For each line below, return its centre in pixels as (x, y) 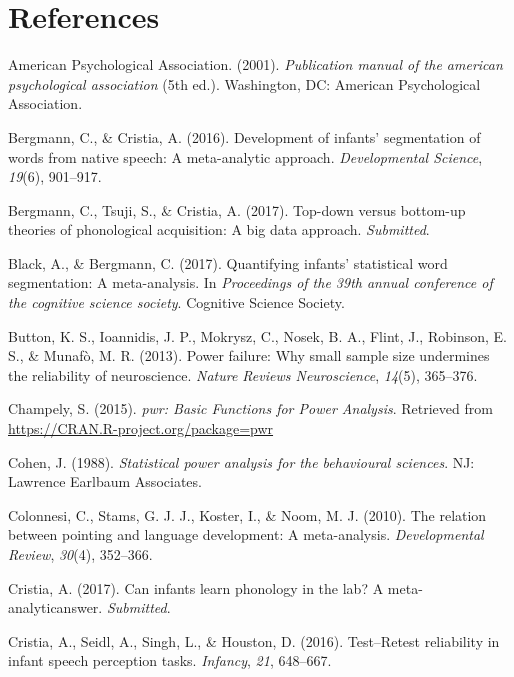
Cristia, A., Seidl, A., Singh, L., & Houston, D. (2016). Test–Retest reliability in (254, 640)
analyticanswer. (55, 607)
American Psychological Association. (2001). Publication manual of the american (255, 64)
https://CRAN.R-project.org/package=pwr (141, 428)
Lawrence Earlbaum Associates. (105, 481)
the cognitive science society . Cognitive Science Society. (176, 302)
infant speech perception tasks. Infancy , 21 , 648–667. (170, 660)
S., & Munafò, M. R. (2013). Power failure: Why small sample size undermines (249, 355)
